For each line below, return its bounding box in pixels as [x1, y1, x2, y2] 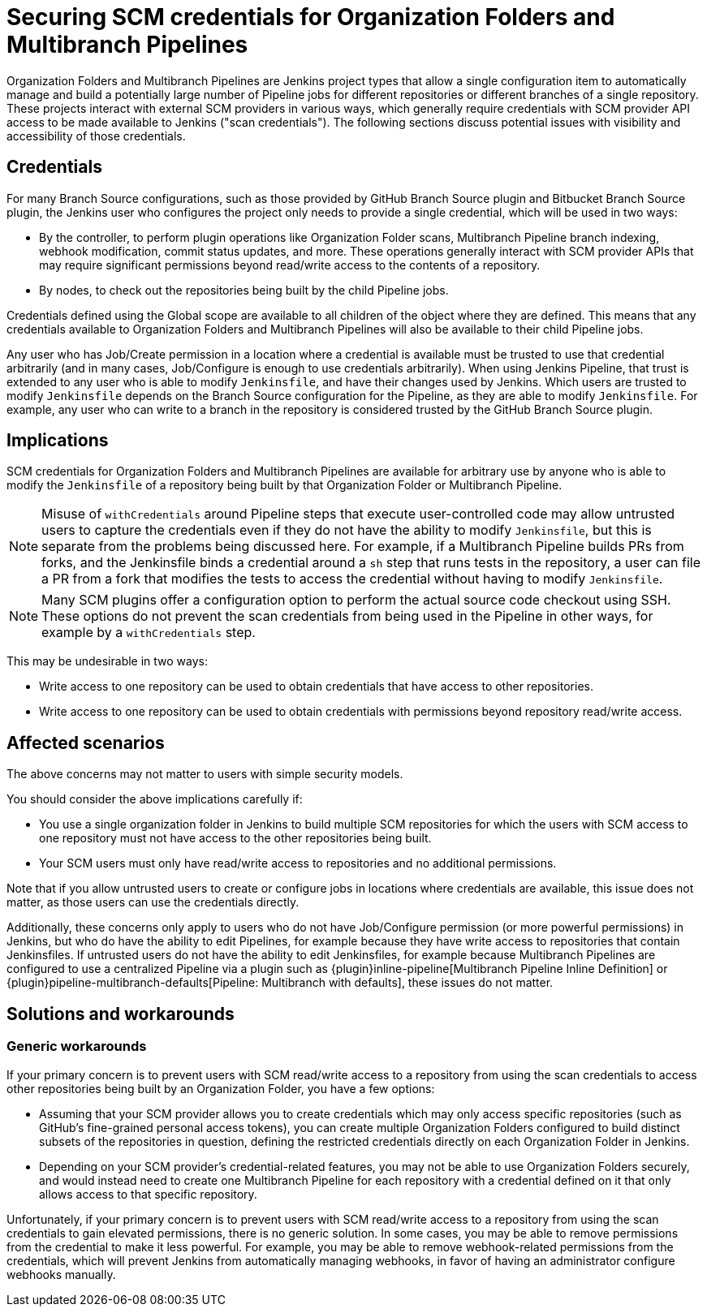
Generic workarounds [6, 1038, 147, 1055]
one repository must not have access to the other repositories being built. [39, 831, 432, 846]
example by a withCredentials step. [41, 624, 256, 641]
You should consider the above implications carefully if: [6, 792, 303, 807]
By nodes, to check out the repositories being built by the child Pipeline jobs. [39, 282, 449, 297]
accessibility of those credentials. [6, 128, 186, 143]
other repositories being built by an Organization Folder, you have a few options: [6, 1081, 435, 1096]
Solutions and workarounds [6, 1003, 235, 1024]
